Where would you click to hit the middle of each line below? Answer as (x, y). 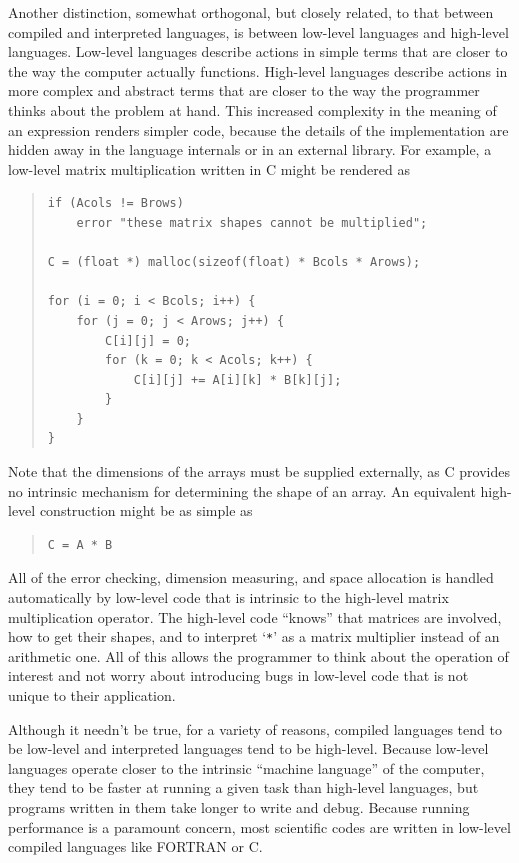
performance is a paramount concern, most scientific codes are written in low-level (259, 826)
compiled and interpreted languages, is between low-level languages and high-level (258, 31)
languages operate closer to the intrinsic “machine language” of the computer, (246, 767)
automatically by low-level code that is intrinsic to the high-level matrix (228, 597)
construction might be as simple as (146, 510)
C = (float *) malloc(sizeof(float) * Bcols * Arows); (234, 262)
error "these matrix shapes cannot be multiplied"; (252, 222)
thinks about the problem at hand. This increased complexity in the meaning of (252, 109)
